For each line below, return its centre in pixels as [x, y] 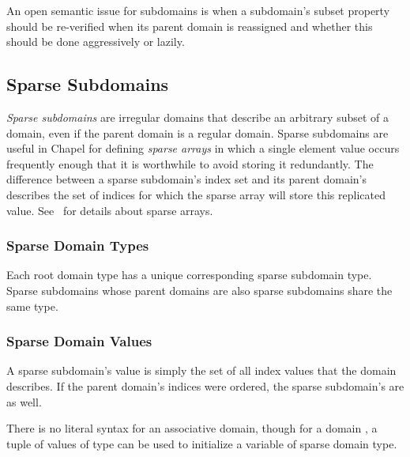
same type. [32, 306]
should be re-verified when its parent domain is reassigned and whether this [190, 26]
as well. [24, 401]
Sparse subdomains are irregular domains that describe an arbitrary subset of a [198, 117]
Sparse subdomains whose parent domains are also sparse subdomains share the [199, 290]
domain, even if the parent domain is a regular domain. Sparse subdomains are [197, 132]
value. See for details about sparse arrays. [110, 210]
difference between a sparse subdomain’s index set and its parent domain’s [187, 179]
